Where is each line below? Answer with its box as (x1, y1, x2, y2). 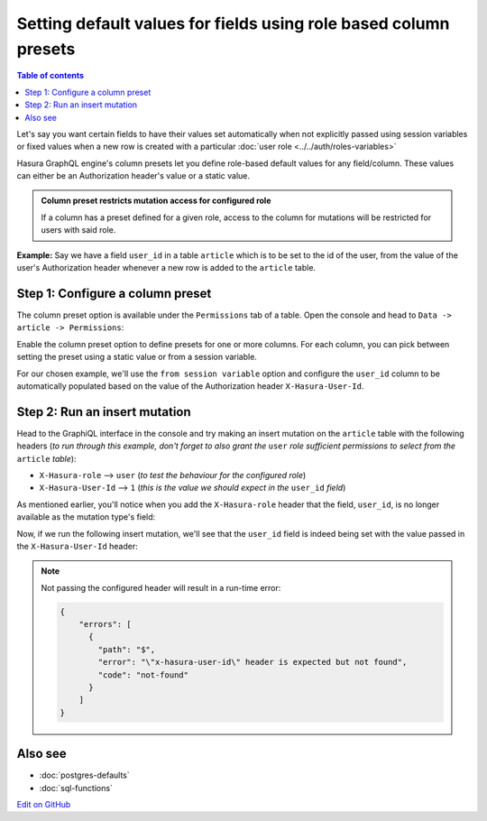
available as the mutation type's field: (16, 512, 156, 522)
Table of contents (16, 70, 85, 81)
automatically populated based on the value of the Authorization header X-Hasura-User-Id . (16, 380, 364, 392)
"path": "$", (97, 644, 156, 654)
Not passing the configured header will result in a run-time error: (41, 582, 281, 593)
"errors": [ (78, 619, 133, 630)
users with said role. (41, 225, 116, 235)
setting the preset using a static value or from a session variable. (16, 352, 257, 363)
